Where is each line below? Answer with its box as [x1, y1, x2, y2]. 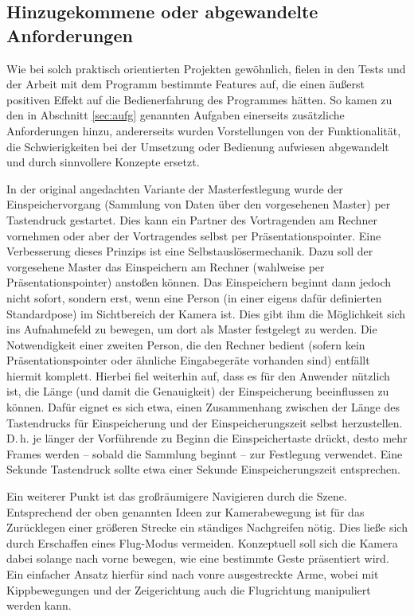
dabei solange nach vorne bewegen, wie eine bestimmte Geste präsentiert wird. [6, 550, 389, 567]
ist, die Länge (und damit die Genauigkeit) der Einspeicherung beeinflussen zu [6, 383, 389, 400]
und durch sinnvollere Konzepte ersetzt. [6, 154, 200, 170]
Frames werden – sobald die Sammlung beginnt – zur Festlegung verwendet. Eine [6, 445, 403, 462]
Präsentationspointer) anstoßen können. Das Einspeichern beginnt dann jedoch [6, 274, 391, 290]
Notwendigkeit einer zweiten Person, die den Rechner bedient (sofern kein [6, 336, 365, 353]
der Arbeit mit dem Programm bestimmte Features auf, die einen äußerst [6, 76, 365, 92]
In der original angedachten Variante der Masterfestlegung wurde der [6, 180, 343, 197]
